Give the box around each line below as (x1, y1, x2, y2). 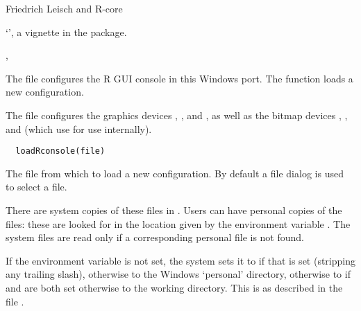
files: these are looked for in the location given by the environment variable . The (6, 216, 351, 231)
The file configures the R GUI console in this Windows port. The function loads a (6, 71, 353, 85)
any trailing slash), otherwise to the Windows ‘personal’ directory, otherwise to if (6, 267, 351, 281)
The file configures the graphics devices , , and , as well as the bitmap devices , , (6, 107, 348, 122)
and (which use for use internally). (6, 121, 152, 136)
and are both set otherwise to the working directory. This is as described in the (6, 280, 343, 294)
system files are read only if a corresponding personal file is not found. (6, 230, 305, 245)
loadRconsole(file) (15, 146, 106, 157)
